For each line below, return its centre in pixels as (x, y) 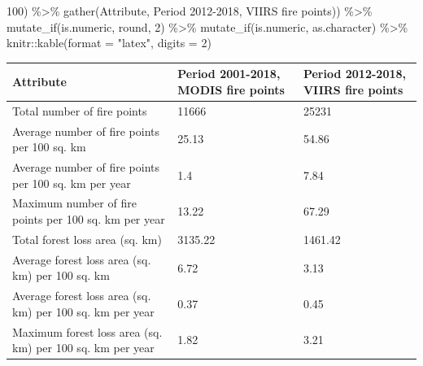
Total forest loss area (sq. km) (87, 239)
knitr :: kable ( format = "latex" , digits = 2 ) (109, 43)
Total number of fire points (80, 110)
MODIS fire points (231, 89)
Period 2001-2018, (229, 74)
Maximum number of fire (74, 203)
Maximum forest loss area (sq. (87, 331)
